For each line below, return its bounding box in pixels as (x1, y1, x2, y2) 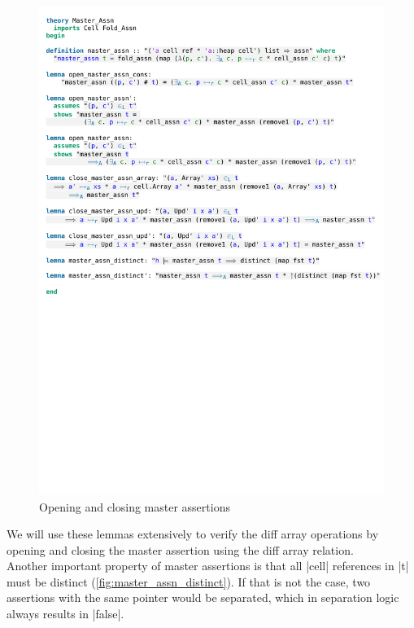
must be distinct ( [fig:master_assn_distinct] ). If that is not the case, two (7, 573, 371, 590)
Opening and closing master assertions (39, 498, 230, 515)
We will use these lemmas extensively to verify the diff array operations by (7, 525, 379, 542)
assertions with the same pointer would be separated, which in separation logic (7, 589, 399, 606)
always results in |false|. (7, 605, 124, 622)
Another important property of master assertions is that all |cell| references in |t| (7, 557, 409, 574)
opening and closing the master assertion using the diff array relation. (7, 541, 354, 558)
